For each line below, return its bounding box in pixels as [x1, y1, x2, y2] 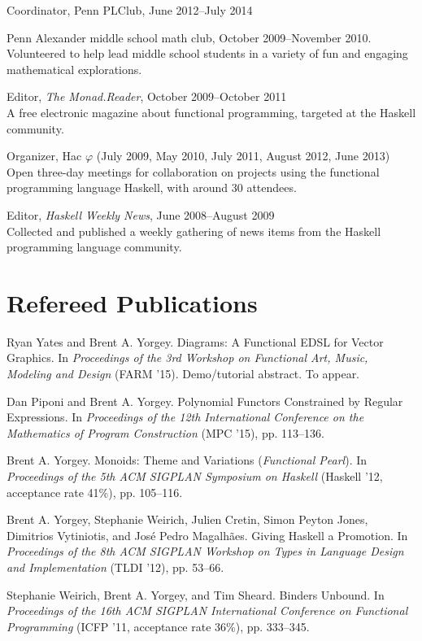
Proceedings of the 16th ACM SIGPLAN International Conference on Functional [7, 602, 408, 619]
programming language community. [7, 238, 182, 255]
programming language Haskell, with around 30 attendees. [7, 179, 297, 196]
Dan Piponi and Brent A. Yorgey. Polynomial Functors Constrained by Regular [7, 392, 403, 409]
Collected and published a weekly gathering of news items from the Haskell [7, 222, 381, 239]
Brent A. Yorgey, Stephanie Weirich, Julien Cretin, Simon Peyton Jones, [7, 511, 368, 528]
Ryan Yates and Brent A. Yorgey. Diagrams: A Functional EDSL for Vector [7, 333, 384, 350]
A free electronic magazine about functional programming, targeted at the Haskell [7, 103, 416, 120]
